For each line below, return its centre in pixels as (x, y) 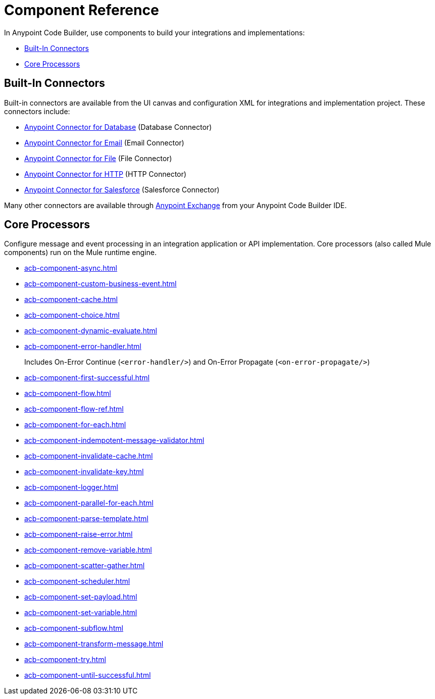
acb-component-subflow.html (74, 628)
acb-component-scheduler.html (77, 581)
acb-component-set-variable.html (81, 613)
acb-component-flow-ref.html (74, 409)
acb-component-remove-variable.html (88, 550)
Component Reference (82, 10)
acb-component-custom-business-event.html (101, 284)
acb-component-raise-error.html (79, 534)
